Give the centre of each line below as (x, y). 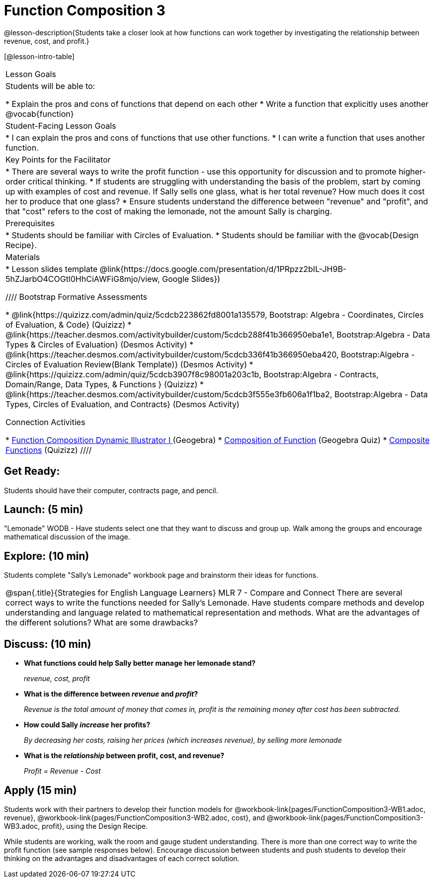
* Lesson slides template (52, 269)
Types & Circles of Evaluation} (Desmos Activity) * (99, 344)
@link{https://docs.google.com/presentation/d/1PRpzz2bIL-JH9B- (223, 269)
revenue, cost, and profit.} (47, 41)
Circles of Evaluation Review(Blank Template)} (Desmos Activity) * (130, 364)
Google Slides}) (191, 279)
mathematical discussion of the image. (67, 537)
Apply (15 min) (41, 790)
